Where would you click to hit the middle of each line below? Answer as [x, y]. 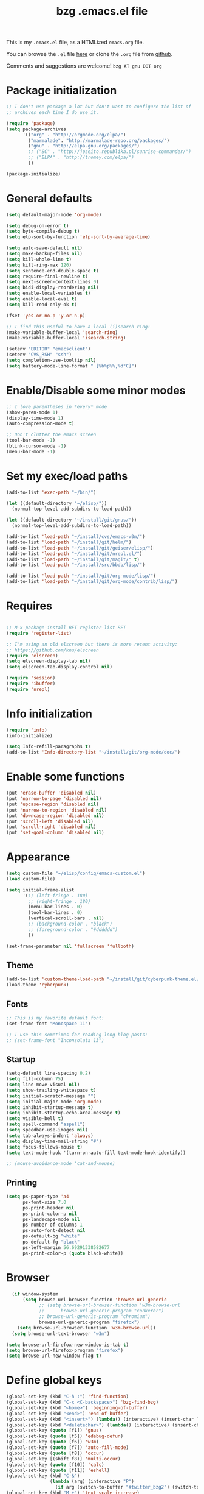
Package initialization [62, 90]
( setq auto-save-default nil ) [45, 248]
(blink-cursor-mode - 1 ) [36, 446]
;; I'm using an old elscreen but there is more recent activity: [92, 644]
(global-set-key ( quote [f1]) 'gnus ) [54, 1431]
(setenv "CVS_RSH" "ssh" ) [39, 355]
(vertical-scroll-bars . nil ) [66, 918]
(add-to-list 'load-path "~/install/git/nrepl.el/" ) [74, 554]
